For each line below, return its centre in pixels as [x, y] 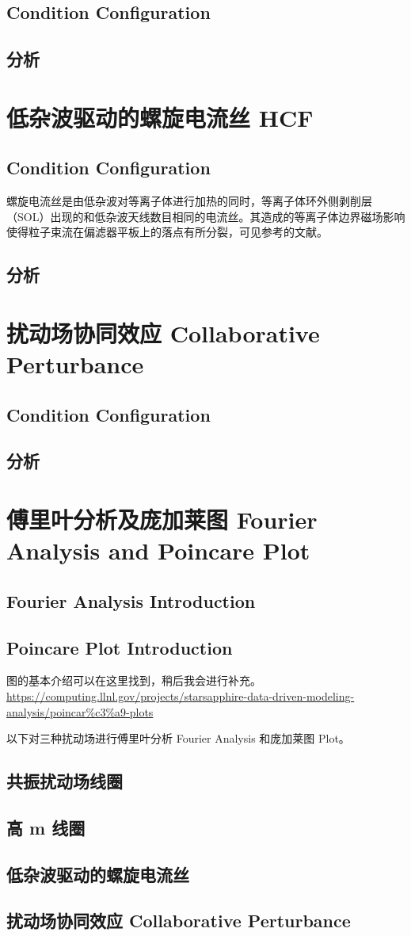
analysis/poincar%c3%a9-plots [80, 711]
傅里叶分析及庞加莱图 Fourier [162, 520]
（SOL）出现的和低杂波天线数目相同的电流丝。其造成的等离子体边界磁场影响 [206, 216]
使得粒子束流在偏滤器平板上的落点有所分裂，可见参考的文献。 [167, 232]
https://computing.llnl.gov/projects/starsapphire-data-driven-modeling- [181, 695]
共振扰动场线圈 [65, 781]
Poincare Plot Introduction [120, 647]
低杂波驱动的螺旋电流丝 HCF [160, 117]
